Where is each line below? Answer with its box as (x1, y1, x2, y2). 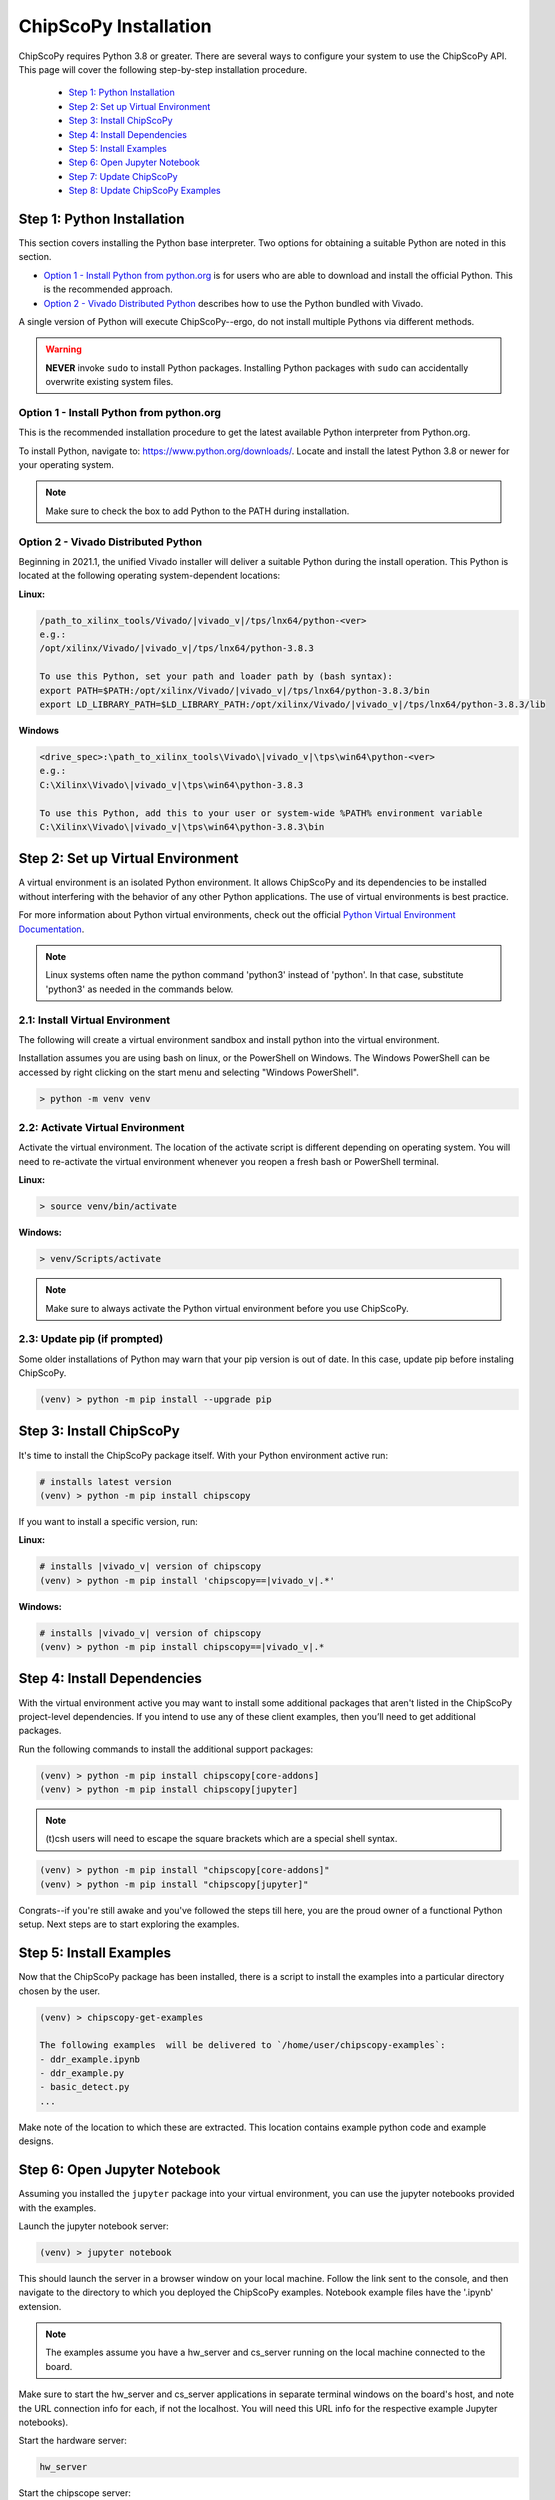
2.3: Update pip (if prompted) (18, 1332, 164, 1346)
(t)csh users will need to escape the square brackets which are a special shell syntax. (45, 1833, 398, 1845)
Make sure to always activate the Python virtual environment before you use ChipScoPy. (45, 1302, 409, 1314)
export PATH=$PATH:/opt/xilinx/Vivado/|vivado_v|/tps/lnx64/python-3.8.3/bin (39, 685, 430, 696)
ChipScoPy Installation (18, 15, 212, 37)
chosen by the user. (18, 1985, 100, 1997)
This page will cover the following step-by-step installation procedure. (18, 63, 308, 75)
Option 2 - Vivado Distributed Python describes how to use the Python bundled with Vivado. (43, 297, 424, 309)
